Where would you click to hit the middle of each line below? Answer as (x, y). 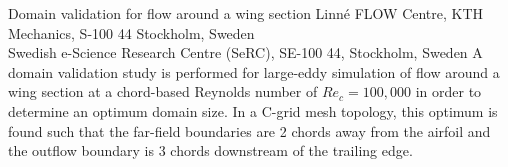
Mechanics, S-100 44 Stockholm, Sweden (131, 32)
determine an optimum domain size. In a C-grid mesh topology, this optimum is (253, 110)
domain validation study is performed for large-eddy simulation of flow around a (254, 71)
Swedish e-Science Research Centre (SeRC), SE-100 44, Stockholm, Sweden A (245, 52)
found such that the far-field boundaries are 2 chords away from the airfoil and (249, 130)
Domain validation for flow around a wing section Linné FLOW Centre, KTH (246, 13)
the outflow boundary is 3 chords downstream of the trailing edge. (210, 150)
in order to (448, 91)
